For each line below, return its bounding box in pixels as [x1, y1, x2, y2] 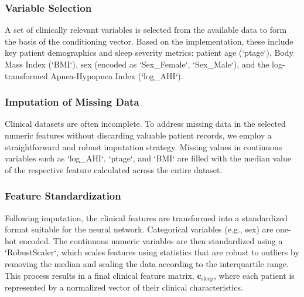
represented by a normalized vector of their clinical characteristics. [5, 281, 243, 293]
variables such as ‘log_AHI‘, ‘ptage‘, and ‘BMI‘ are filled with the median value [5, 152, 291, 164]
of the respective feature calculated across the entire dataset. [5, 163, 223, 176]
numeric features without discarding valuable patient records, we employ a [5, 129, 272, 141]
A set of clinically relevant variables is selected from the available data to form [5, 23, 287, 36]
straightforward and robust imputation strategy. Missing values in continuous [5, 140, 282, 153]
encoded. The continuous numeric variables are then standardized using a [19, 234, 283, 247]
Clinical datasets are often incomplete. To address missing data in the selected [5, 117, 286, 130]
